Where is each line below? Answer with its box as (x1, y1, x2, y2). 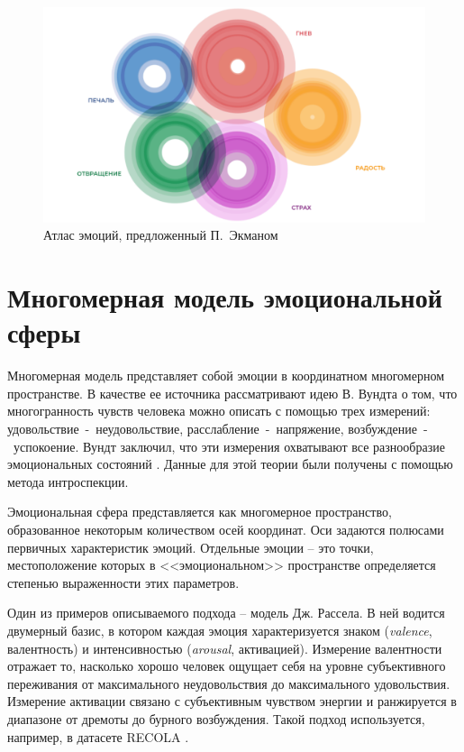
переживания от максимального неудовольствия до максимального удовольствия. (7, 674, 450, 692)
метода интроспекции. (7, 472, 129, 491)
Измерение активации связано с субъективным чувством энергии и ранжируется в (7, 692, 457, 711)
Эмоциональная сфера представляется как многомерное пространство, (7, 502, 392, 521)
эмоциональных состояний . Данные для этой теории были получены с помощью (7, 454, 453, 473)
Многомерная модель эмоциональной (7, 279, 442, 316)
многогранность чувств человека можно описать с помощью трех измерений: (7, 401, 431, 420)
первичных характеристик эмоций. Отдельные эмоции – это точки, (7, 537, 374, 556)
